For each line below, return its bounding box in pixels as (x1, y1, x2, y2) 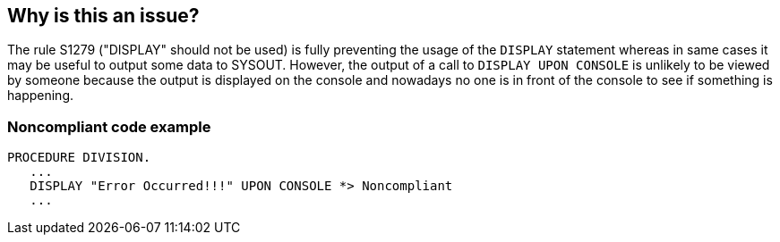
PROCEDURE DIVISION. (7, 150, 151, 165)
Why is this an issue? (7, 4, 200, 27)
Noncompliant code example (7, 117, 211, 136)
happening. (7, 88, 73, 104)
